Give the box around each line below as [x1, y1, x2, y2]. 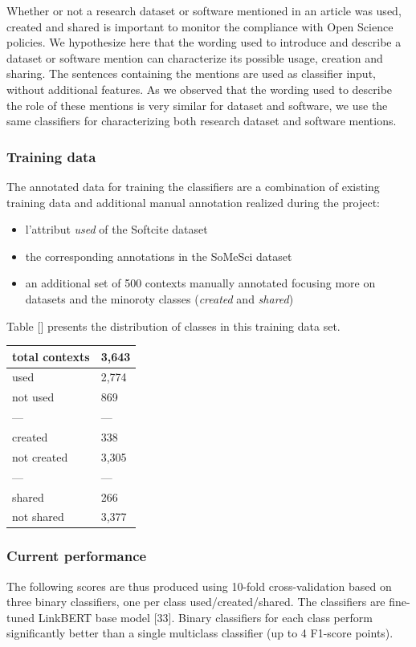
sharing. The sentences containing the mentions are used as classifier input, [6, 65, 376, 82]
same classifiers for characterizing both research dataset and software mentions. [6, 112, 397, 129]
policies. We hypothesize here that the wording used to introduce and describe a [6, 34, 402, 51]
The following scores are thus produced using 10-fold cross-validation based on [6, 577, 392, 594]
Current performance [6, 546, 147, 566]
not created [12, 448, 68, 465]
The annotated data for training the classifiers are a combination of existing [6, 177, 380, 194]
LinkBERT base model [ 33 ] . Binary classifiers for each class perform [38, 608, 373, 625]
